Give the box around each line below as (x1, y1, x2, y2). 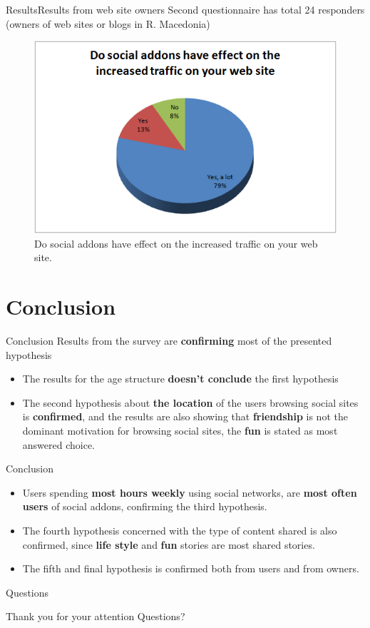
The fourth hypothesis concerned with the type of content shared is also (22, 523, 337, 538)
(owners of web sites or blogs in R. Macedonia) (6, 16, 210, 31)
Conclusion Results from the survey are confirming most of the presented (6, 333, 332, 348)
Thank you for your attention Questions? (6, 609, 185, 624)
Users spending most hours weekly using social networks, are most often (22, 485, 357, 500)
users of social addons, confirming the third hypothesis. (22, 499, 267, 514)
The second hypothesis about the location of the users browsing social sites (22, 395, 359, 410)
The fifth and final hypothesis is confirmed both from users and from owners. (22, 561, 359, 576)
